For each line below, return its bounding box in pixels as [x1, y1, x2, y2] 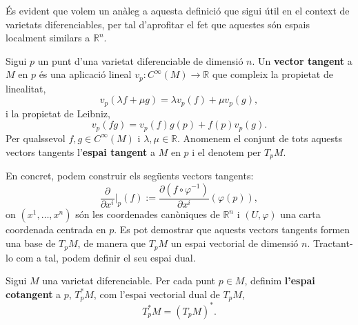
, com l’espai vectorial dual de [93, 286, 220, 301]
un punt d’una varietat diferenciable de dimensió [37, 53, 243, 68]
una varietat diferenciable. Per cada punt [42, 273, 216, 288]
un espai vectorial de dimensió [170, 236, 299, 250]
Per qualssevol [6, 130, 66, 145]
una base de [6, 236, 56, 250]
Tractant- [312, 236, 353, 250]
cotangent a [6, 286, 61, 301]
